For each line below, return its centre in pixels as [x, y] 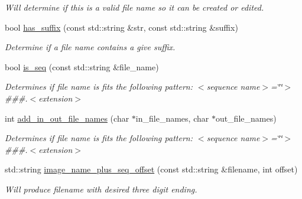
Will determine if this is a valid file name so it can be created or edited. [134, 7]
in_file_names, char [172, 118]
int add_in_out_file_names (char [67, 118]
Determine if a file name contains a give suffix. [90, 47]
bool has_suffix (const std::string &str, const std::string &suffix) [121, 27]
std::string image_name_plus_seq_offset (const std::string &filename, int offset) [151, 169]
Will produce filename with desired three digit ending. [101, 189]
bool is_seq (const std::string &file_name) [82, 66]
